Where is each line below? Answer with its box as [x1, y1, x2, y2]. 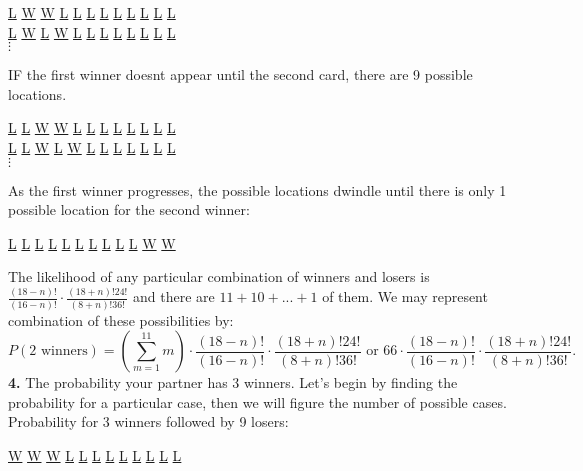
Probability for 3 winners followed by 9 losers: [8, 411, 289, 432]
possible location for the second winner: [8, 199, 250, 220]
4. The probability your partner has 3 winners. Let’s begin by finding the [8, 372, 458, 393]
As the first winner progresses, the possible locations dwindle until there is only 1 [8, 179, 507, 200]
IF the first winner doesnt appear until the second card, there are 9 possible [8, 64, 473, 85]
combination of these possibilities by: [8, 309, 234, 330]
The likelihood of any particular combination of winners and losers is [8, 266, 430, 287]
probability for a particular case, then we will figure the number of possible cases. [8, 391, 507, 412]
